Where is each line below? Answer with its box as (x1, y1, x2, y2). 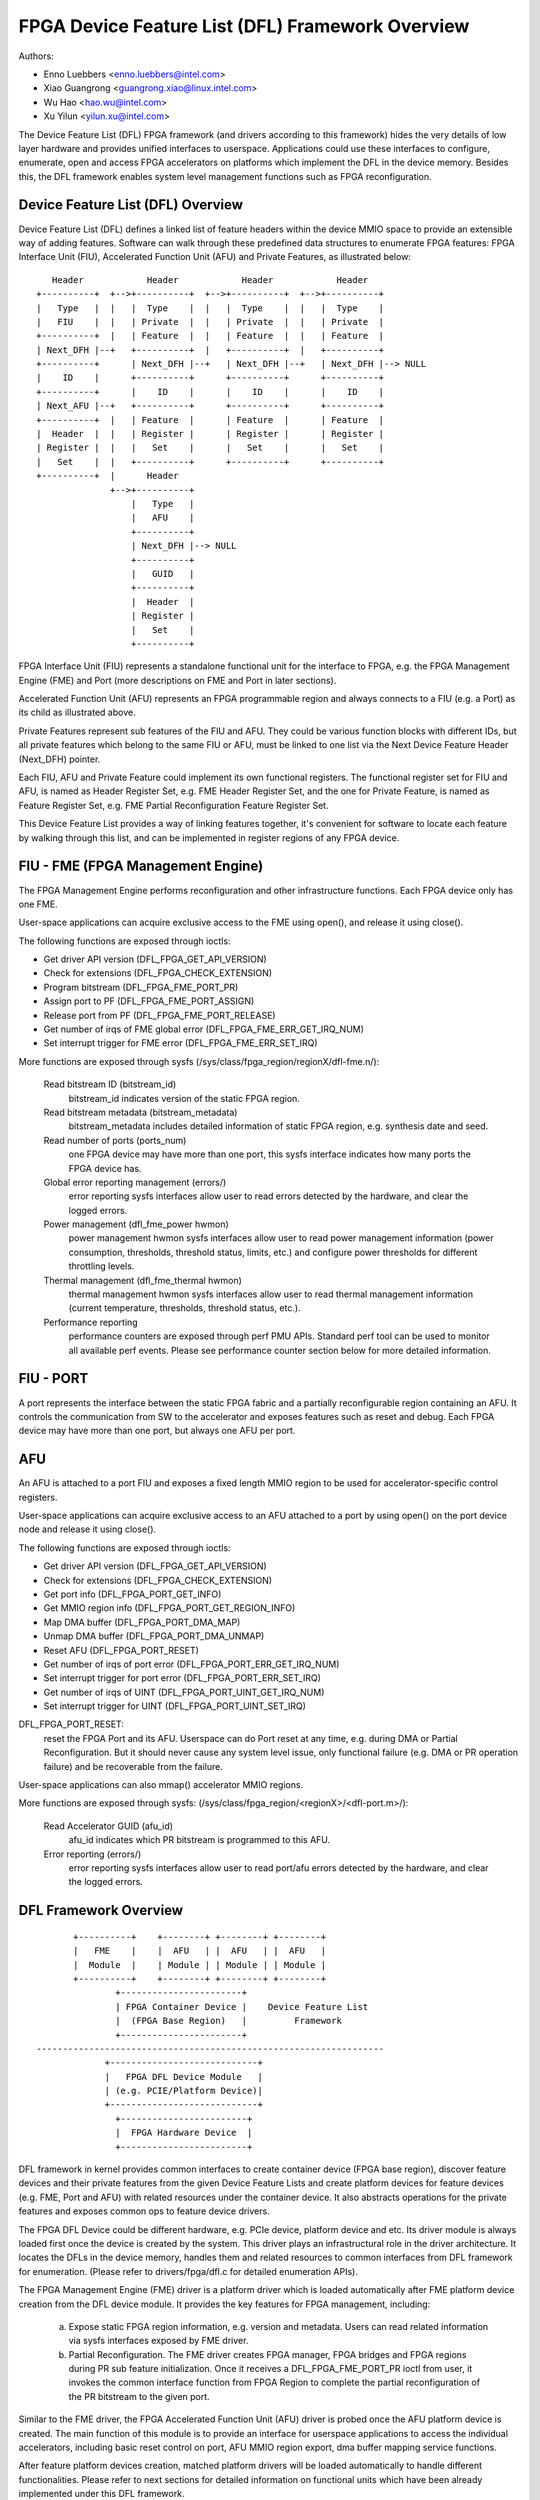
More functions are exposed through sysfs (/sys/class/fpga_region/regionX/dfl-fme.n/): (18, 1055, 380, 1067)
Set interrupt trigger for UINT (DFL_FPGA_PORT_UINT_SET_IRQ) (43, 1700, 307, 1712)
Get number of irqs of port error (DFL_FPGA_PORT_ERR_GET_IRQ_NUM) (43, 1658, 340, 1670)
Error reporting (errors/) (43, 1848, 142, 1860)
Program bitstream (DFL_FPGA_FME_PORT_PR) (43, 981, 239, 993)
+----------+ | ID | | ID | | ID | (36, 386, 385, 397)
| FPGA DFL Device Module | (104, 2071, 264, 2082)
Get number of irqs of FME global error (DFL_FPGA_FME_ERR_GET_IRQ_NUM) (43, 1023, 365, 1035)
